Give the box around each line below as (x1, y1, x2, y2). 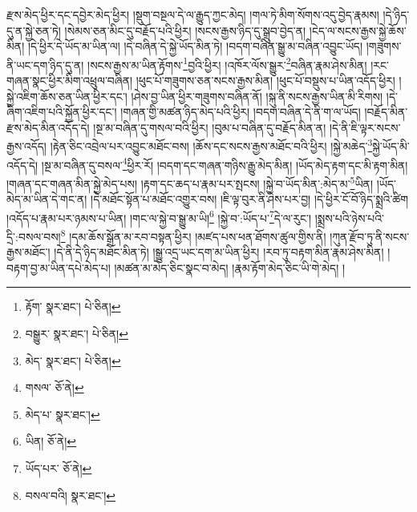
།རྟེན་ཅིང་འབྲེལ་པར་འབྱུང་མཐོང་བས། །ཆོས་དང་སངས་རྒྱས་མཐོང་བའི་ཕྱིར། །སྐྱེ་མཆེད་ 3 (50, 135, 373, 155)
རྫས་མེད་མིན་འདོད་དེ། (6, 119, 90, 135)
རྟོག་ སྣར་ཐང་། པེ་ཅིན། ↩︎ (25, 298, 121, 315)
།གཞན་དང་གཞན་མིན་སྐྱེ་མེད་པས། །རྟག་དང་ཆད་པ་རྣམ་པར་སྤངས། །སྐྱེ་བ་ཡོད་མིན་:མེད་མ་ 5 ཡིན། (6, 172, 374, 191)
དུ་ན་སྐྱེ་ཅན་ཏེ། (6, 22, 61, 38)
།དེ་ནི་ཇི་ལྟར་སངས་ (329, 119, 401, 135)
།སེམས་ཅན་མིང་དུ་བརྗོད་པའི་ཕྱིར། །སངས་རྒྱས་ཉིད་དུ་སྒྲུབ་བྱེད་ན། (64, 22, 306, 38)
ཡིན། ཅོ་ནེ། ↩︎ (25, 433, 77, 450)
